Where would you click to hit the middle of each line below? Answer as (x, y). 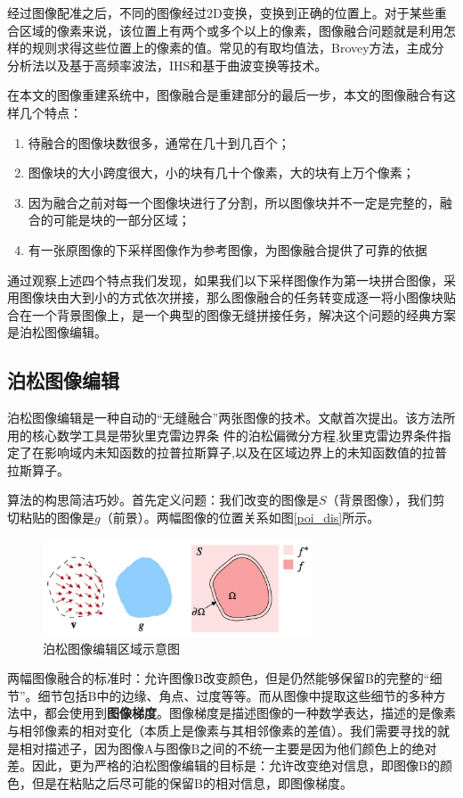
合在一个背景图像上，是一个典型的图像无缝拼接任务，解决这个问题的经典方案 (231, 314)
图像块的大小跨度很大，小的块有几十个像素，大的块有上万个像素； (221, 173)
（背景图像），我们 (379, 500)
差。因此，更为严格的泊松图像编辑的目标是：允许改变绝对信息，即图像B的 (223, 765)
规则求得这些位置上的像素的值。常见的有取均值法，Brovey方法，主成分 (238, 48)
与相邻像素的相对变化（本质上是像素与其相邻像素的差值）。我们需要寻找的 (222, 730)
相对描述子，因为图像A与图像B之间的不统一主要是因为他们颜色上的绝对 (228, 748)
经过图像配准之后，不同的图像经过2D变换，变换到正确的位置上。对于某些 (221, 12)
